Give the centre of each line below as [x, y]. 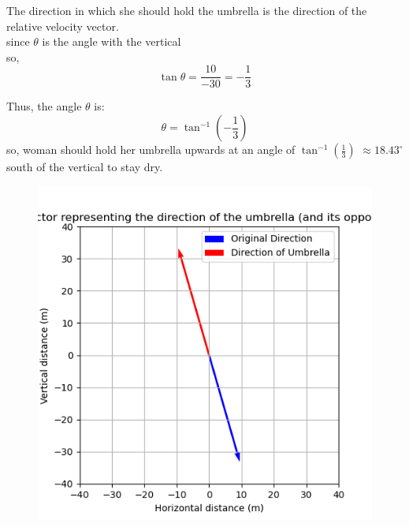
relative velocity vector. [63, 26]
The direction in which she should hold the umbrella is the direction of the [187, 10]
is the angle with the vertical [112, 41]
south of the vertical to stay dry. [85, 167]
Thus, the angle [44, 106]
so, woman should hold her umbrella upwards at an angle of [151, 150]
